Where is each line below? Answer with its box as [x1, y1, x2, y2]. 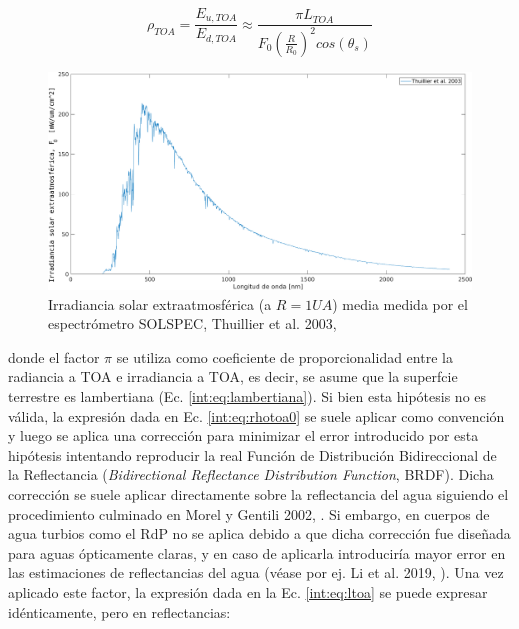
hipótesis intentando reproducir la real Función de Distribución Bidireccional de [8, 444, 497, 465]
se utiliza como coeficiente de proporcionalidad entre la [116, 346, 453, 367]
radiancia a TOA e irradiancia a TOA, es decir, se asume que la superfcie [8, 366, 458, 387]
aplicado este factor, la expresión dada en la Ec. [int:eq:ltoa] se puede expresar [8, 581, 488, 602]
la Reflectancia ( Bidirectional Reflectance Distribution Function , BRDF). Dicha [8, 464, 494, 485]
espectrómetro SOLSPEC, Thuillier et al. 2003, [48, 313, 337, 334]
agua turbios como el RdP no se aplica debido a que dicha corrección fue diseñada [8, 523, 511, 544]
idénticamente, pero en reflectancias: [8, 601, 231, 622]
